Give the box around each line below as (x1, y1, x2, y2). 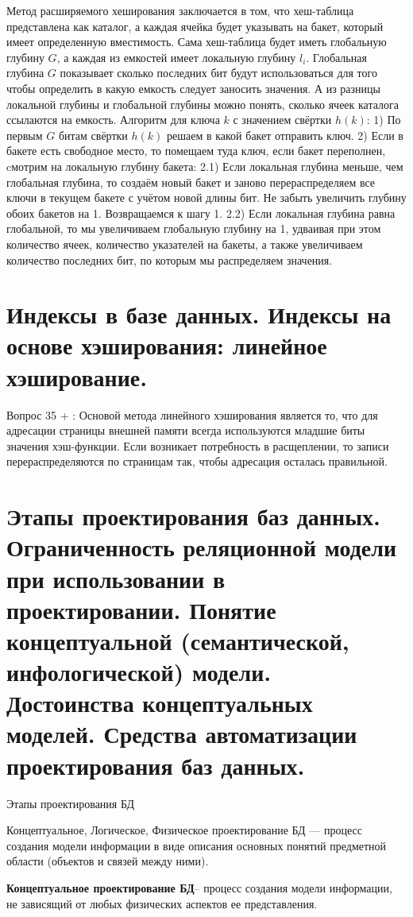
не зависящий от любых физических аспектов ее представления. (6, 895, 318, 911)
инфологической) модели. (6, 656, 272, 688)
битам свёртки (58, 126, 128, 143)
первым (6, 126, 43, 143)
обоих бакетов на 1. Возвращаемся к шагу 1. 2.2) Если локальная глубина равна (6, 204, 396, 221)
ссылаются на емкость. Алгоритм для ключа (6, 111, 220, 128)
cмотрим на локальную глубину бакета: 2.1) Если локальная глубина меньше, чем (6, 157, 403, 174)
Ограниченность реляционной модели (6, 531, 397, 563)
